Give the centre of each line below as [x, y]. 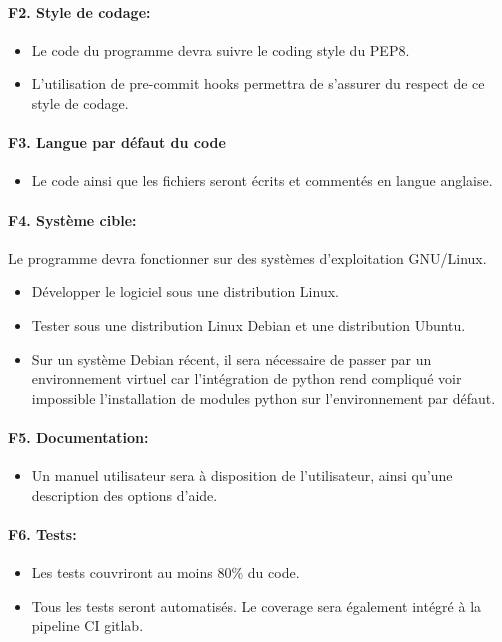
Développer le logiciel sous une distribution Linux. [185, 291]
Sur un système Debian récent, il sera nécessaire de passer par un [231, 358]
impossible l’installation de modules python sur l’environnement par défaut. [263, 397]
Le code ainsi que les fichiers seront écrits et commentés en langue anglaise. [262, 180]
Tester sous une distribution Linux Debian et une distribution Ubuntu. [248, 324]
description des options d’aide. [124, 494]
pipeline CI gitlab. [87, 625]
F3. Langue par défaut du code [117, 142]
